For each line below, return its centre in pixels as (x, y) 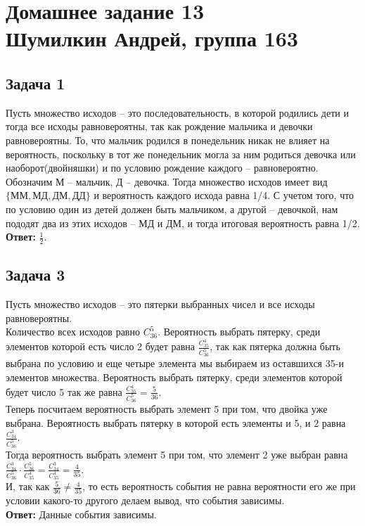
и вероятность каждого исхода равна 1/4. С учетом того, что (224, 195)
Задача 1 (36, 83)
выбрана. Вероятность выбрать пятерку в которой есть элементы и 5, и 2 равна (176, 422)
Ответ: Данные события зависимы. (81, 514)
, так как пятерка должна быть (275, 346)
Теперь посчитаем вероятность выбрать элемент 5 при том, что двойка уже (167, 409)
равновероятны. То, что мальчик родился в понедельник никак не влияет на (168, 140)
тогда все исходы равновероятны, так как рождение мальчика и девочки (159, 126)
